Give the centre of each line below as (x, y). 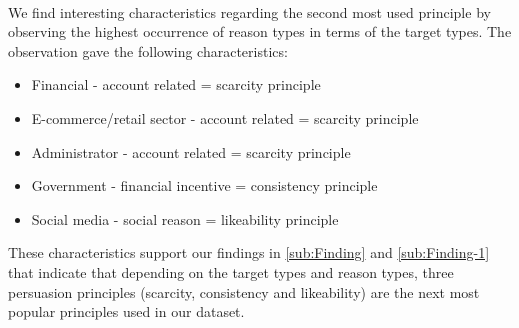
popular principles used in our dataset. (126, 311)
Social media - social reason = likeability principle (185, 218)
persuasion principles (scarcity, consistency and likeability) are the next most (244, 291)
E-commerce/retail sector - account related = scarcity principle (225, 117)
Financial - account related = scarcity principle (176, 84)
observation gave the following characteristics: (148, 50)
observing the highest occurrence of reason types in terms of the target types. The (260, 31)
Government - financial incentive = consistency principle (204, 185)
